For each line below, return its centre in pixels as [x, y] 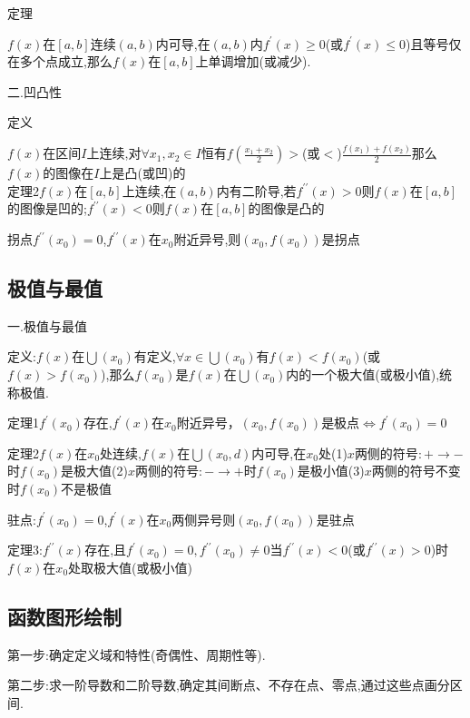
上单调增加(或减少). [253, 61]
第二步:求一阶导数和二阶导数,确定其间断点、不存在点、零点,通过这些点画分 [229, 685]
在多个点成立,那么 [60, 61]
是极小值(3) [331, 471]
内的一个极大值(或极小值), [363, 374]
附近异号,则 [207, 239]
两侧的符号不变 [416, 471]
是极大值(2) [94, 471]
